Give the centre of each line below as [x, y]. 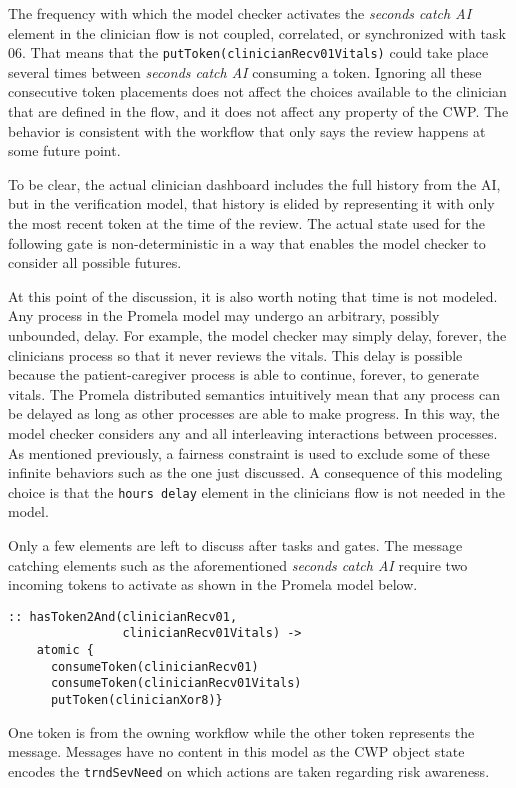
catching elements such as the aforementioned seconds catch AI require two [238, 564]
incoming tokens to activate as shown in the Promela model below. [213, 584]
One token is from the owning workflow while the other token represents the [241, 731]
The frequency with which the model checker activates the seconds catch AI [240, 13]
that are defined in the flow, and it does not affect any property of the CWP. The [258, 111]
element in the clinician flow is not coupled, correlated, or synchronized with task [257, 32]
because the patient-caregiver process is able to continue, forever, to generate [244, 374]
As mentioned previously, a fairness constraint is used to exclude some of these [249, 452]
